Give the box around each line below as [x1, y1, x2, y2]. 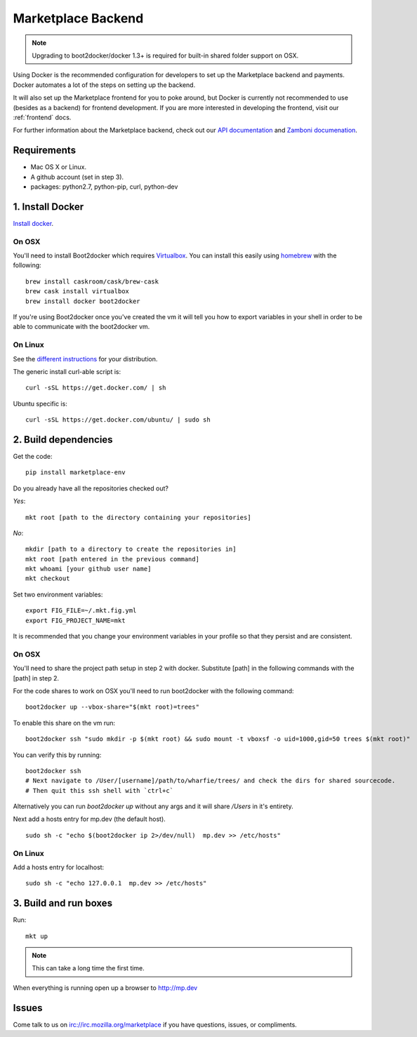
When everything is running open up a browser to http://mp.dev [13, 983, 198, 992]
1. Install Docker [13, 201, 84, 213]
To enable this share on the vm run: [13, 718, 116, 727]
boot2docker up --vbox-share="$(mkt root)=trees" [25, 703, 200, 711]
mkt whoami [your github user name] [25, 565, 152, 573]
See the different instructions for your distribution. [13, 354, 158, 363]
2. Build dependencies [13, 434, 113, 446]
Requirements [13, 145, 77, 156]
